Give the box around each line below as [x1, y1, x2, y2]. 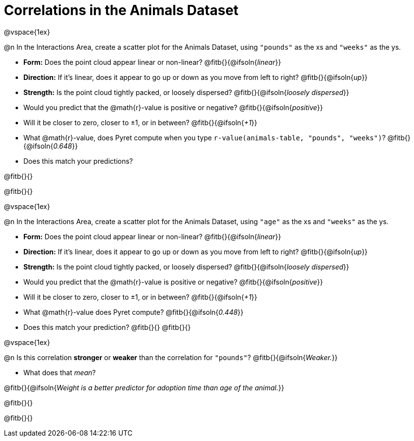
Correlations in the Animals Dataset [4, 2, 239, 19]
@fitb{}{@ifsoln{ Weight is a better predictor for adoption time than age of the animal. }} [4, 383, 284, 392]
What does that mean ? [23, 368, 96, 377]
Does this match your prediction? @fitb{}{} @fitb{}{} [23, 323, 191, 331]
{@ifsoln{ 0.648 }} [23, 141, 78, 150]
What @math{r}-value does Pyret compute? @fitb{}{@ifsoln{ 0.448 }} [23, 307, 244, 316]
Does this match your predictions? [23, 156, 133, 165]
